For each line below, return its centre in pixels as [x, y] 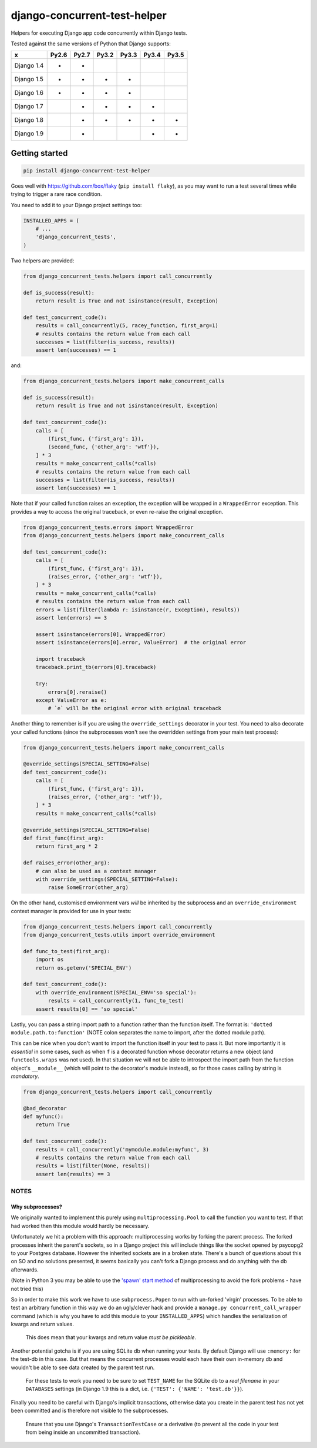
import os [50, 960]
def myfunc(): [43, 1117]
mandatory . [25, 1076]
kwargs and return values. [43, 1324]
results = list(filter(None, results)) [93, 1166]
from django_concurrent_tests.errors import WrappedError [108, 527]
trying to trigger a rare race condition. [56, 194]
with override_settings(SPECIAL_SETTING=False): [107, 879]
